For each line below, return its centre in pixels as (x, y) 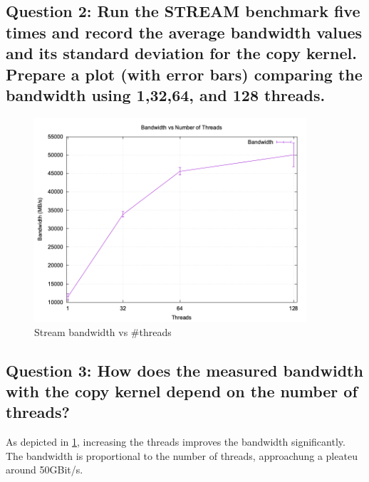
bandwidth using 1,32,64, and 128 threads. (166, 94)
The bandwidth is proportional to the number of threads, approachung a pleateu (182, 455)
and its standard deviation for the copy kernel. (181, 53)
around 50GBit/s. (45, 470)
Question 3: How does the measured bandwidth (184, 370)
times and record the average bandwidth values (184, 32)
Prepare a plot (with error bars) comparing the (184, 74)
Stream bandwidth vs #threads (103, 331)
